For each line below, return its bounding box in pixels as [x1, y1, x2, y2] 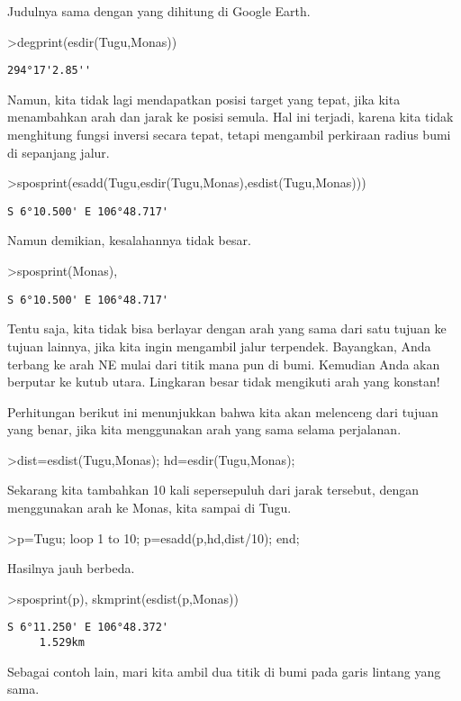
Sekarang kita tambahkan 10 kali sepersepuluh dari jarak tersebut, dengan [7, 480, 420, 499]
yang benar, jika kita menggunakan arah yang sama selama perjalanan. [7, 420, 402, 439]
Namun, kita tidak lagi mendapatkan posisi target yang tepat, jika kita [7, 89, 401, 108]
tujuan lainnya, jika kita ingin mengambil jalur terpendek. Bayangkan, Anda [7, 336, 431, 355]
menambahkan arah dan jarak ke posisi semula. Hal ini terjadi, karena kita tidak [7, 107, 454, 126]
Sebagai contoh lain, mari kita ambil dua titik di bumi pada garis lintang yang [7, 661, 441, 680]
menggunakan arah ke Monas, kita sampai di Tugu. [7, 498, 292, 517]
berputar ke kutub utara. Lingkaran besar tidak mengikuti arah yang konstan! [7, 372, 440, 391]
